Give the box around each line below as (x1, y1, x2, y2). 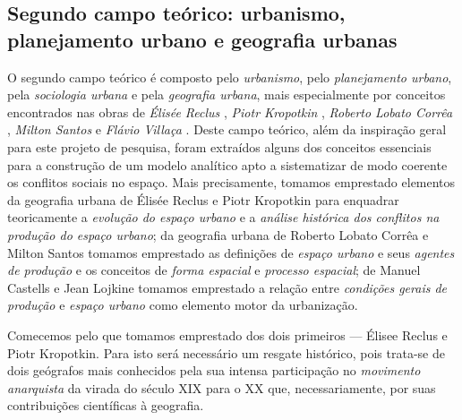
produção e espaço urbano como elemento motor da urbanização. (7, 296, 358, 314)
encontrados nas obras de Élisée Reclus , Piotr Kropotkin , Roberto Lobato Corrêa (7, 102, 453, 121)
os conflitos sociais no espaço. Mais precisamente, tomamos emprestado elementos (7, 173, 456, 192)
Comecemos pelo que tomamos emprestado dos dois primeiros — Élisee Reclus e (7, 325, 448, 344)
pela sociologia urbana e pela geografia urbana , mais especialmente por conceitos (7, 85, 446, 104)
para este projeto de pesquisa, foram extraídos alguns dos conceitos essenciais (7, 137, 432, 156)
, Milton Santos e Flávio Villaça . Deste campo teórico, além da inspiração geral (7, 120, 447, 139)
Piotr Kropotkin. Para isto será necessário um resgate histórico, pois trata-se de (7, 343, 445, 362)
